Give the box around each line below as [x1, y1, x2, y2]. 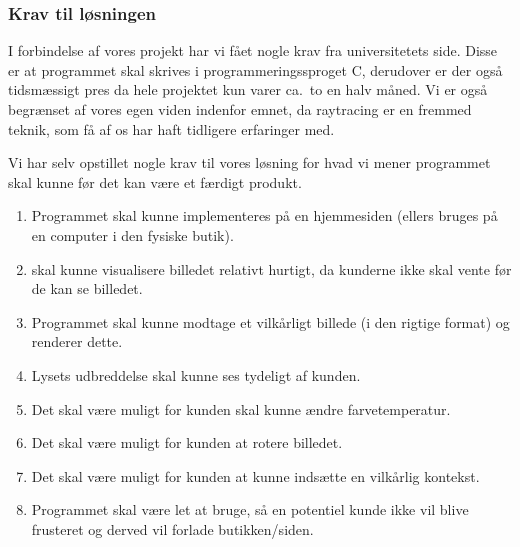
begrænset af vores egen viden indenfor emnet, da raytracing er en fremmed [8, 99, 472, 119]
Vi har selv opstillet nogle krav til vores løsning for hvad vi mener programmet [8, 152, 491, 173]
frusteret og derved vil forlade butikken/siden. [31, 518, 314, 539]
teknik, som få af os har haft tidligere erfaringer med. [8, 118, 335, 139]
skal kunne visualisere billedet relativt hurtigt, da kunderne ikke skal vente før [31, 258, 512, 279]
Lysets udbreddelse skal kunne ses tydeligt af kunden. [31, 364, 361, 385]
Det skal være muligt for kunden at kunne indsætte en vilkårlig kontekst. [31, 465, 480, 486]
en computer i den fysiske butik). [31, 224, 234, 245]
